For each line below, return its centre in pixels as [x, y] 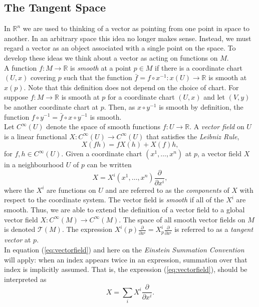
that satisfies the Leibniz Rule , [193, 136]
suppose [16, 97]
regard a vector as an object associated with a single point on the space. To [120, 48]
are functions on [71, 190]
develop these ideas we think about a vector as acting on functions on [111, 57]
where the [19, 190]
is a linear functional [36, 136]
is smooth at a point [101, 67]
